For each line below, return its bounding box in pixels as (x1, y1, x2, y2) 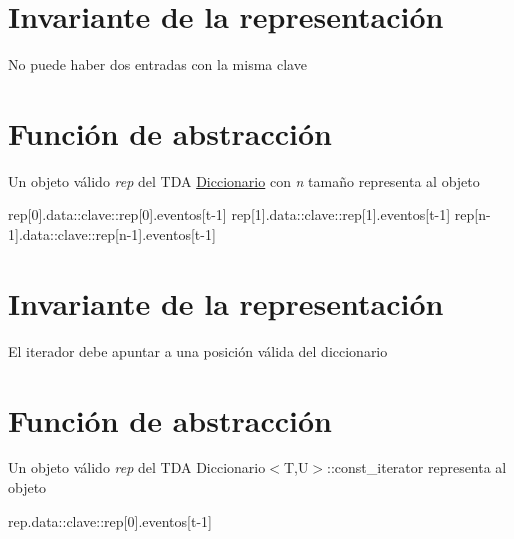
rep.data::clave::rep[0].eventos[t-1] (8, 510, 212, 531)
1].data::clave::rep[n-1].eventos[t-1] (8, 224, 216, 245)
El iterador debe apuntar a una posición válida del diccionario (8, 340, 388, 361)
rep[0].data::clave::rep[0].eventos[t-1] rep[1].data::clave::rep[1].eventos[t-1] (8, 204, 451, 225)
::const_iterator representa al (327, 457, 507, 478)
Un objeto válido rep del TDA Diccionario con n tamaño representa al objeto (8, 170, 480, 191)
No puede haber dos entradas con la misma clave (8, 54, 307, 75)
